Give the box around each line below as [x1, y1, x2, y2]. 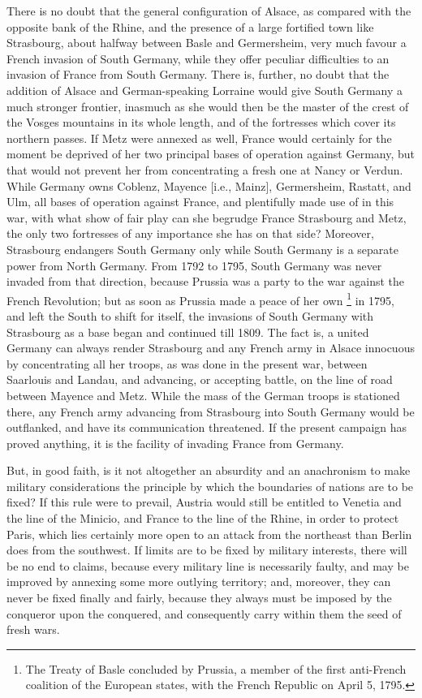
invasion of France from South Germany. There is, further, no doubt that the [6, 66, 390, 83]
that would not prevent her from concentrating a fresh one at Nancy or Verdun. [6, 161, 403, 178]
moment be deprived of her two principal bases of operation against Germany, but [6, 145, 415, 162]
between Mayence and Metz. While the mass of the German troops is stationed [6, 386, 400, 403]
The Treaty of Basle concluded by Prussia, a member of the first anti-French [25, 660, 407, 677]
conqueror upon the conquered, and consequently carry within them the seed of [6, 605, 402, 622]
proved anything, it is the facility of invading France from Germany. [6, 434, 344, 451]
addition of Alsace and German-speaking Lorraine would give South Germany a [6, 81, 403, 98]
